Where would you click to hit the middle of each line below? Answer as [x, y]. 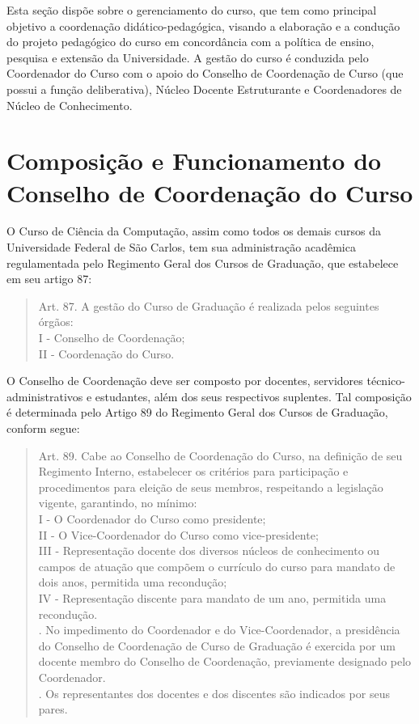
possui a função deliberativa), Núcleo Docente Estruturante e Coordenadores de [204, 89]
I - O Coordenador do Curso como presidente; [152, 518]
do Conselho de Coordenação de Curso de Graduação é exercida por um [217, 645]
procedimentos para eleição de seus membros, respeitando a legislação [211, 487]
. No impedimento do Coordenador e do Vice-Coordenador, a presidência [219, 630]
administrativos [45, 396]
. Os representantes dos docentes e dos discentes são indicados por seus [214, 693]
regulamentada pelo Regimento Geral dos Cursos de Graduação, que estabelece [203, 263]
